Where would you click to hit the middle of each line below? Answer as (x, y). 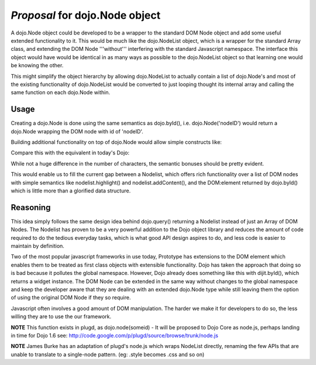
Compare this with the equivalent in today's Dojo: (70, 153)
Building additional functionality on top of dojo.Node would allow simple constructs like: (116, 142)
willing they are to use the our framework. (61, 316)
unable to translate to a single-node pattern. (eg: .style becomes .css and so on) (108, 354)
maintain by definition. (37, 246)
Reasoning (31, 207)
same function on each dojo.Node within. (61, 92)
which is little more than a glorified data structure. (71, 191)
